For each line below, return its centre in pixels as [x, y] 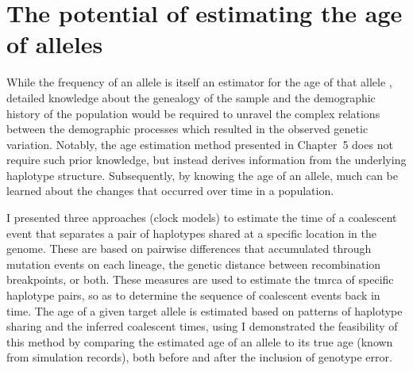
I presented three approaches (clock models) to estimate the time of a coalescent [202, 218]
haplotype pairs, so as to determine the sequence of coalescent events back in [193, 295]
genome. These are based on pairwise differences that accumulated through [189, 249]
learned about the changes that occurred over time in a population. [170, 191]
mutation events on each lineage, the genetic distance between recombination [194, 264]
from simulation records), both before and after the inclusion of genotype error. [199, 357]
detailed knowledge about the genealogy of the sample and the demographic [191, 97]
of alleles [55, 44]
